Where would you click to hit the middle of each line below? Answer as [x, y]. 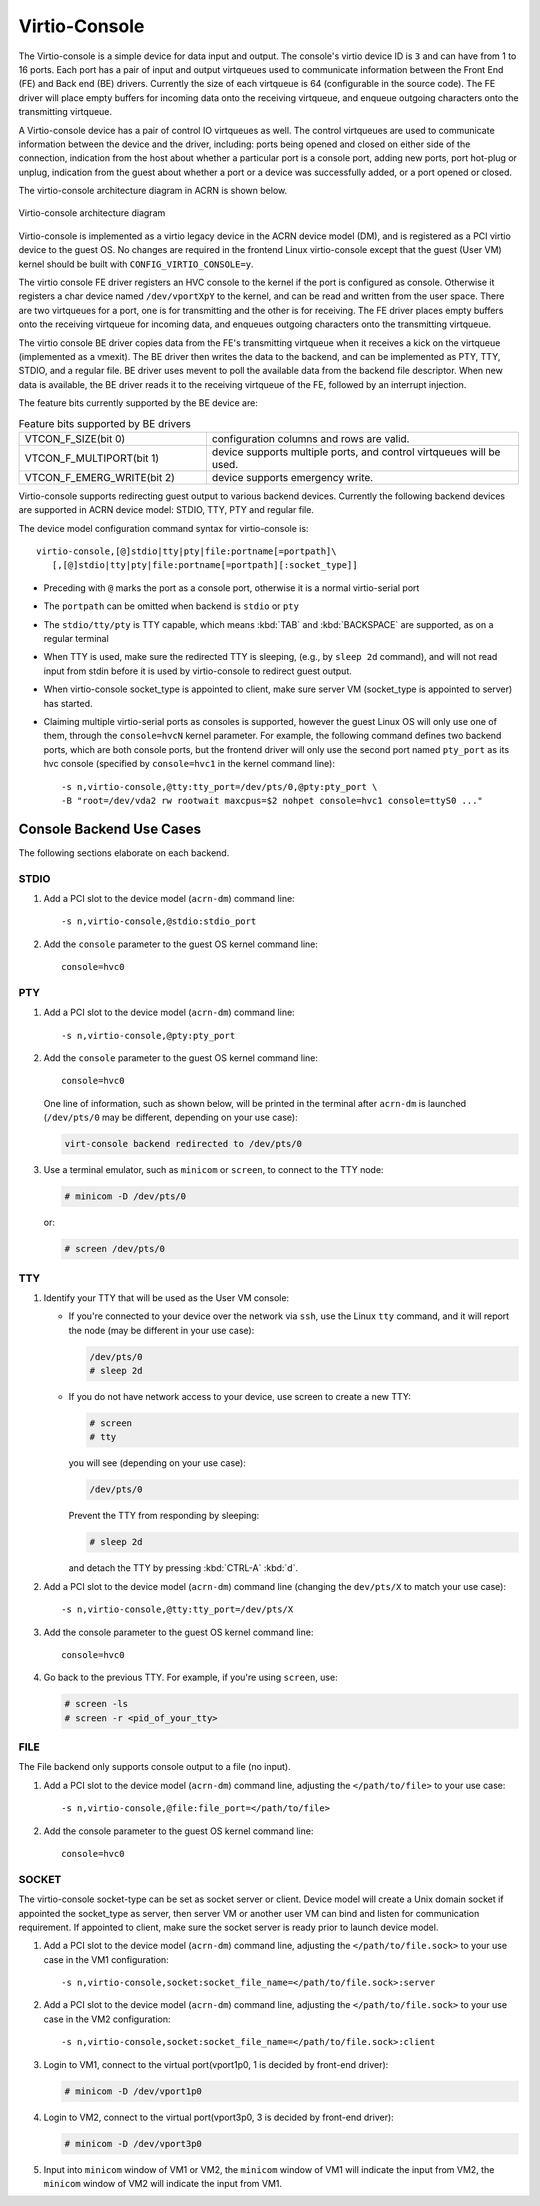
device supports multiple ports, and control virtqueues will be [356, 452]
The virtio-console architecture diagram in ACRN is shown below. [153, 191]
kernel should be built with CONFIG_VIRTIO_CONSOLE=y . [136, 264]
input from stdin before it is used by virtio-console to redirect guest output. [197, 671]
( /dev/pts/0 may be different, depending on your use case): [171, 1117]
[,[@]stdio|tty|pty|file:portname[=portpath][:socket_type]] [205, 565]
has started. [68, 703]
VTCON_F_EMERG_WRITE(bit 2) [99, 477]
